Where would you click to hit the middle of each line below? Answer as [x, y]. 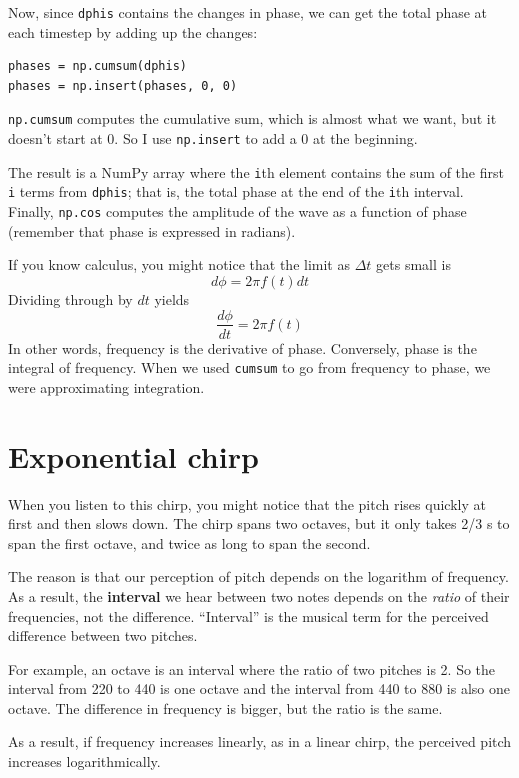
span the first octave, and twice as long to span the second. [189, 542]
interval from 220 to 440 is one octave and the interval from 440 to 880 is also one [259, 688]
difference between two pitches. [103, 635]
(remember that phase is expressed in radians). [152, 230]
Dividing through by [70, 298]
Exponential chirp [133, 455]
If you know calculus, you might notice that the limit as [179, 264]
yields [172, 298]
